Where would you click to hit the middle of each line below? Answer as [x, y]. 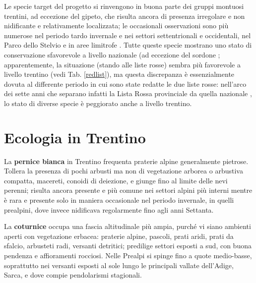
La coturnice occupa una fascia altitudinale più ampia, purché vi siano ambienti [128, 226]
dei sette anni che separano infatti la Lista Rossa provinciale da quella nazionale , [128, 93]
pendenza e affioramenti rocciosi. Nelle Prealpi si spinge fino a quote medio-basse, [128, 255]
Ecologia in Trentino [75, 137]
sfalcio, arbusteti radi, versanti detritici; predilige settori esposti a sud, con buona [128, 246]
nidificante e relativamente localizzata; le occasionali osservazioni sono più [116, 26]
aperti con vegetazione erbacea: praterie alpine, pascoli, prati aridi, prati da [119, 236]
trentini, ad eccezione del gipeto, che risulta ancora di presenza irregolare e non [125, 16]
